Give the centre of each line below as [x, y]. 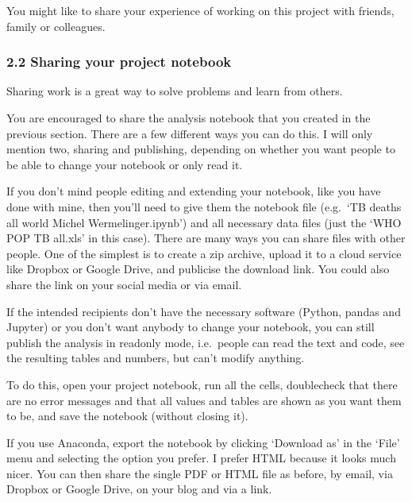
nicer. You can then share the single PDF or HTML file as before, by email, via [200, 473]
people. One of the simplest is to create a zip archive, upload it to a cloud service [204, 253]
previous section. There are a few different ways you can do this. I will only [190, 133]
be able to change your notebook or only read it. [125, 164]
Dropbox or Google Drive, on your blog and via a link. [139, 489]
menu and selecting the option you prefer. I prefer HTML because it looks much [201, 458]
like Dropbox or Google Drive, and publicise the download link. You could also [198, 269]
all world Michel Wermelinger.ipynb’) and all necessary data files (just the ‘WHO [204, 222]
